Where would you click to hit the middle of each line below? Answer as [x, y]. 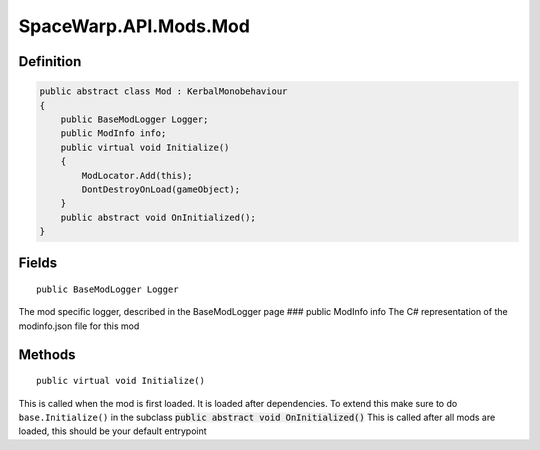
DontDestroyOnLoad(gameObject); [160, 189]
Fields [38, 263]
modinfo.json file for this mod [79, 326]
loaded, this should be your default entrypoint [112, 431]
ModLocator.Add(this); [137, 175]
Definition [50, 61]
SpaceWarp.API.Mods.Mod [134, 26]
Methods [47, 354]
